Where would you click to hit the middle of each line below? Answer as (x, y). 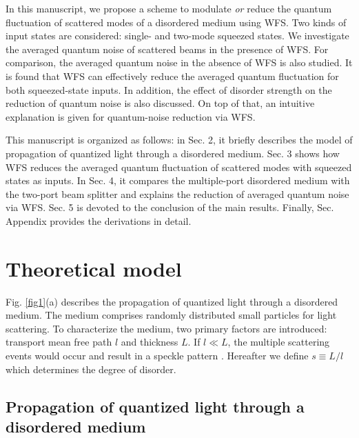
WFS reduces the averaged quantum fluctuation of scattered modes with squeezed (179, 167)
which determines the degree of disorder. (91, 369)
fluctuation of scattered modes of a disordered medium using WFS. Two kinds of (176, 22)
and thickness (150, 342)
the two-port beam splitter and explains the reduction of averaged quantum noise (177, 193)
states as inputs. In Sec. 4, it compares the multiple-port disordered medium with (178, 180)
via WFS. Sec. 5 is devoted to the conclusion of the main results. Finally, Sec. (170, 207)
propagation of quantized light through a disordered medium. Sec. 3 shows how (173, 153)
